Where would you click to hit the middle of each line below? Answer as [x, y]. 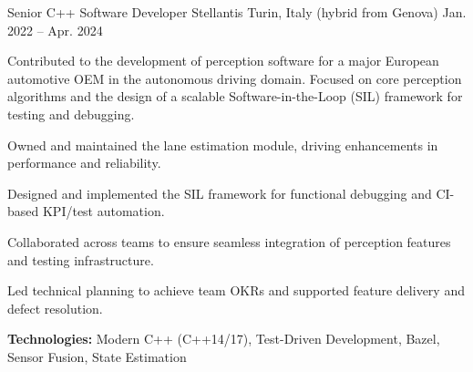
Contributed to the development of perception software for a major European [223, 61]
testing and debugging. [71, 114]
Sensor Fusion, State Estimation [97, 356]
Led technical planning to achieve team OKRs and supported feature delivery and [236, 290]
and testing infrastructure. [81, 259]
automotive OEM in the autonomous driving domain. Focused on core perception [235, 78]
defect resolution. [55, 308]
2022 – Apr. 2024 [55, 30]
